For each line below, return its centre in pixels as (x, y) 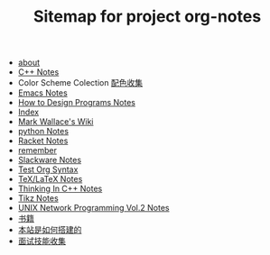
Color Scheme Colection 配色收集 (80, 83)
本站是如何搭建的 (50, 230)
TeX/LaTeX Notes (50, 179)
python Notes (43, 132)
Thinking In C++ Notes (60, 189)
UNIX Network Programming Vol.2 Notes (93, 208)
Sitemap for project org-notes (147, 17)
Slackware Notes (50, 160)
